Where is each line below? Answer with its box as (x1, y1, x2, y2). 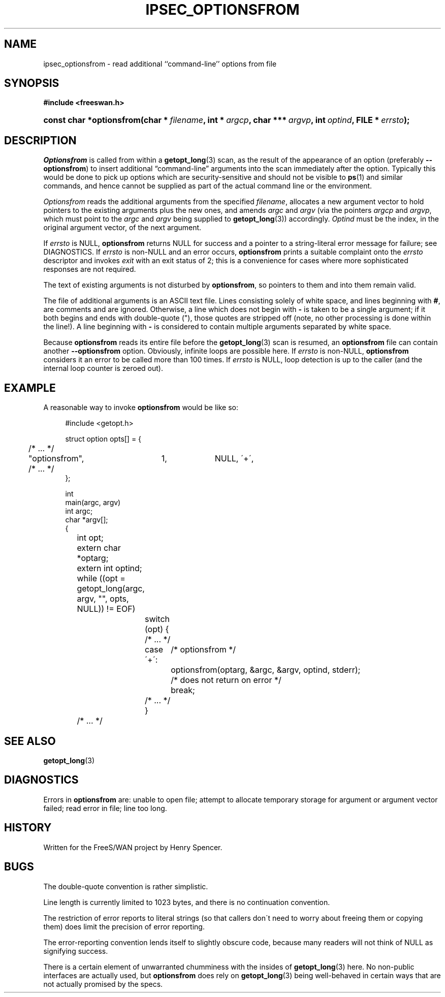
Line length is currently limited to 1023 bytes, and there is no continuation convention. (43, 897, 330, 907)
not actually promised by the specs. (43, 979, 163, 988)
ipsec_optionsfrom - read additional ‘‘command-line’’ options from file (43, 59, 277, 68)
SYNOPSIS (4, 77, 59, 90)
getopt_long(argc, (77, 583, 145, 594)
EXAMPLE (4, 381, 56, 394)
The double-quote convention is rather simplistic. (43, 882, 208, 891)
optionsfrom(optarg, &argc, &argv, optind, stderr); (171, 665, 361, 675)
